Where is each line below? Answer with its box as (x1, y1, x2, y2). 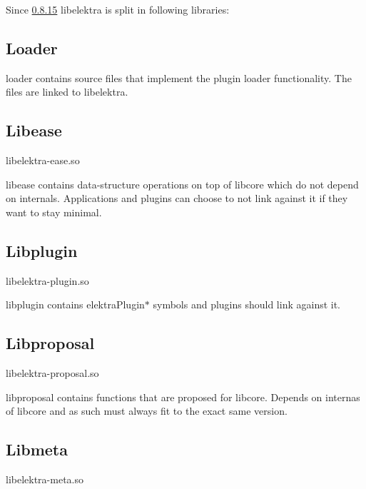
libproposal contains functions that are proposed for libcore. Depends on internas (6, 389, 360, 404)
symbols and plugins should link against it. (153, 297, 341, 312)
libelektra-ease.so (6, 153, 80, 168)
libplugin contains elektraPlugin (6, 297, 145, 312)
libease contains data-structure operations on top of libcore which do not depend (6, 176, 359, 191)
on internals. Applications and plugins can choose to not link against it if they (6, 191, 348, 206)
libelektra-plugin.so (6, 273, 89, 288)
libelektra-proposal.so (6, 366, 99, 380)
